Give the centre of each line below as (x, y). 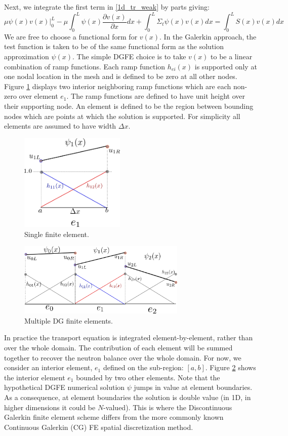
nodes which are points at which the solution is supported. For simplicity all (122, 116)
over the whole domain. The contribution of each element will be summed (118, 347)
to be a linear (232, 56)
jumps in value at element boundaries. (193, 387)
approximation (27, 56)
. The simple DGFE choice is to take (129, 56)
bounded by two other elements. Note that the (148, 377)
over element (38, 96)
